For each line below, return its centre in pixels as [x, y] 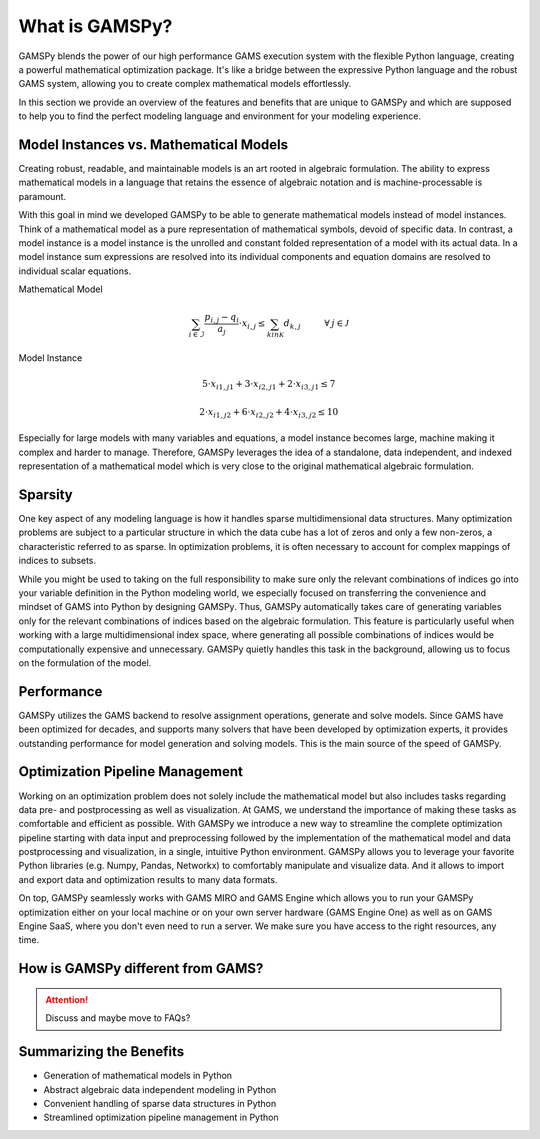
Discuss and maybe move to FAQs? [118, 1018]
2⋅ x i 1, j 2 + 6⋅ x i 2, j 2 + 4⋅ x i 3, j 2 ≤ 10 [269, 413]
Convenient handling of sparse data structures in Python [160, 1103]
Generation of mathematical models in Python [138, 1076]
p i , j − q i [222, 318]
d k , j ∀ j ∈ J [316, 325]
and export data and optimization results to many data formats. [148, 879]
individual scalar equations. [75, 271]
